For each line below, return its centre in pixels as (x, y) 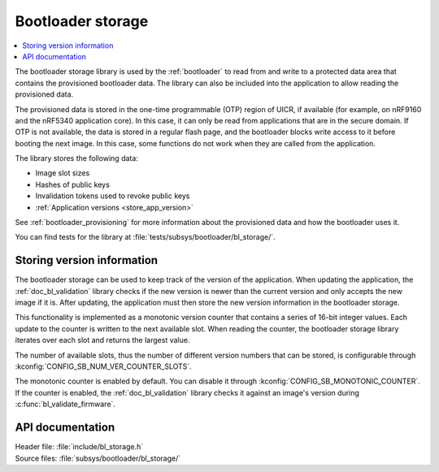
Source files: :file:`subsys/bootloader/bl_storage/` (98, 458)
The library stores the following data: (76, 158)
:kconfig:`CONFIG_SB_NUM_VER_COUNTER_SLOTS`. (104, 366)
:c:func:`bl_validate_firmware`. (65, 404)
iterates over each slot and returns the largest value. (102, 340)
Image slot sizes (63, 173)
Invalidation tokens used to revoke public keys (113, 196)
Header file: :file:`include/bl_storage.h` (79, 447)
